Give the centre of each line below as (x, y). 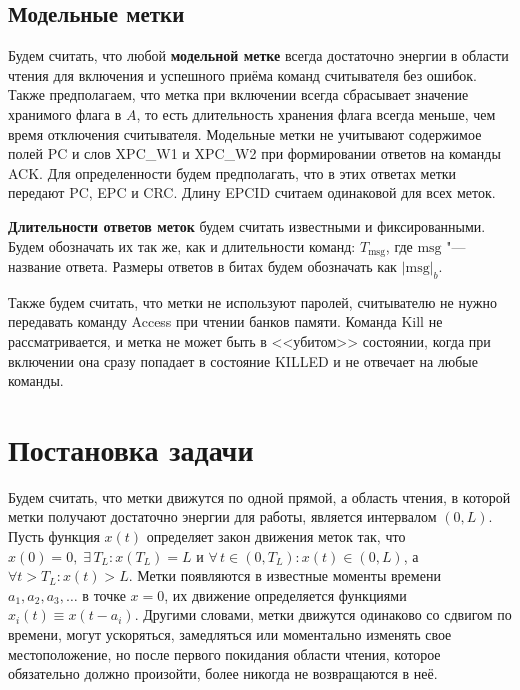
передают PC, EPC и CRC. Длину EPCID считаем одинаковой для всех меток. (252, 192)
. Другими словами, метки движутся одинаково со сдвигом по (323, 614)
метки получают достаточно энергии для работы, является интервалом (222, 516)
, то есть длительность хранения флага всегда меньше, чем (316, 113)
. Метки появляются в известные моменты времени (284, 575)
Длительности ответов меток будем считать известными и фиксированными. (247, 225)
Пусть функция (54, 536)
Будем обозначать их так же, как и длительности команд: (182, 245)
